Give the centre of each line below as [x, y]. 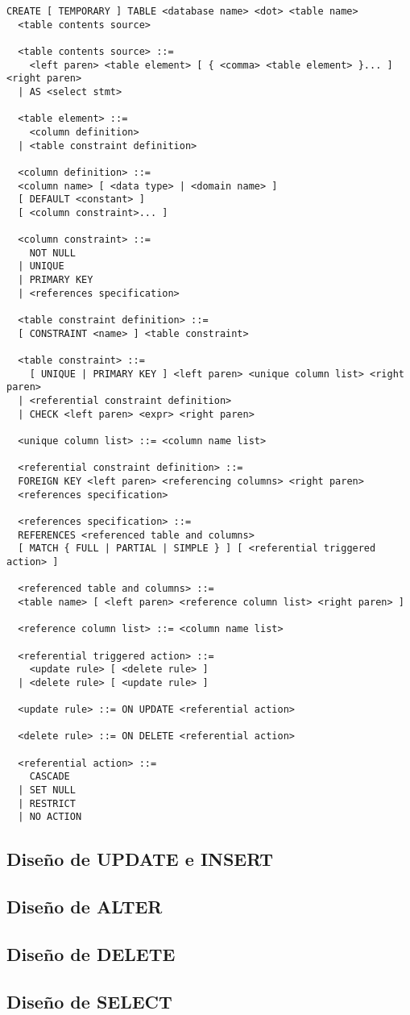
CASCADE [50, 777]
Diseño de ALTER [85, 907]
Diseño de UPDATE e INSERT [140, 859]
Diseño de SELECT [89, 1001]
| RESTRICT [47, 803]
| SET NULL [47, 790]
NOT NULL [52, 253]
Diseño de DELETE [91, 953]
